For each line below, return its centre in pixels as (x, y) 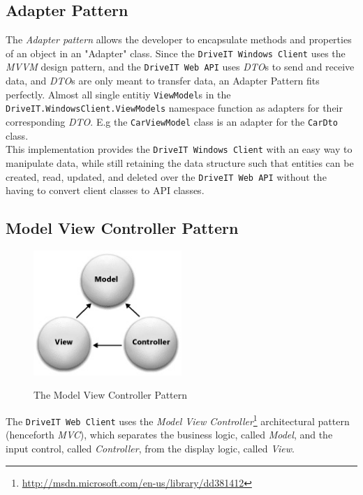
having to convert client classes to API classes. (105, 190)
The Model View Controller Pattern (111, 395)
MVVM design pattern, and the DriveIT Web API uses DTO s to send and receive (180, 67)
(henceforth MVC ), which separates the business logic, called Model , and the (169, 435)
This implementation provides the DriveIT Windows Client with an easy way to (179, 149)
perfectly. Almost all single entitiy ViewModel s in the (118, 94)
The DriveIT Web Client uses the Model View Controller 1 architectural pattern (178, 420)
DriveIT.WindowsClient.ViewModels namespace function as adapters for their (174, 108)
